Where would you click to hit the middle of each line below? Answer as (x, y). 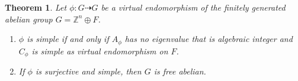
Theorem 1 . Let (36, 7)
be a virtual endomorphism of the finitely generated (193, 7)
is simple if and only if (68, 39)
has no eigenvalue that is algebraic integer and (209, 39)
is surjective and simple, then (88, 71)
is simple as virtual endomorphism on (100, 51)
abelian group (29, 19)
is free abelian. (180, 71)
